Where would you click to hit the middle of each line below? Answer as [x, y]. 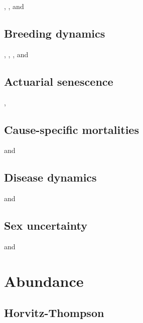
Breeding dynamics [55, 33]
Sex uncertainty [46, 225]
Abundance [44, 281]
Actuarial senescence [59, 81]
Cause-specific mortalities [71, 129]
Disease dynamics [50, 177]
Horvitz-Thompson [54, 313]
